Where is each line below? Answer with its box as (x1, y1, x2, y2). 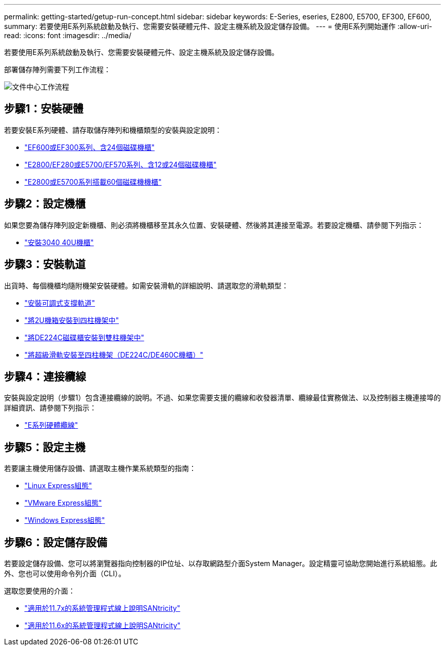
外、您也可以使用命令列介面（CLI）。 (4, 569, 125, 578)
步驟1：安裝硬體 (4, 102, 84, 115)
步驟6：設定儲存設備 (4, 536, 107, 549)
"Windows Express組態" (24, 516, 105, 525)
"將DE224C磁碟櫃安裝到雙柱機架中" (24, 333, 144, 342)
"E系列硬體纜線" (24, 421, 78, 430)
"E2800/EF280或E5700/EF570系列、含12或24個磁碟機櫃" (24, 160, 217, 169)
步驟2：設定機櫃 (4, 197, 86, 211)
